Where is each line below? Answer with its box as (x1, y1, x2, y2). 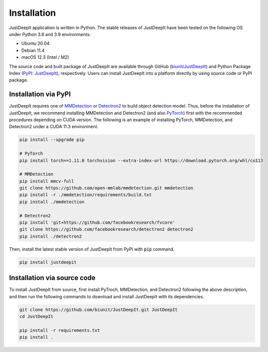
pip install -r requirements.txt (19, 327, 100, 333)
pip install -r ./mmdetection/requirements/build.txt (19, 192, 152, 198)
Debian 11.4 (21, 47, 45, 53)
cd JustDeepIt (19, 314, 54, 319)
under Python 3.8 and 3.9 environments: (9, 31, 91, 37)
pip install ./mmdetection (19, 199, 85, 205)
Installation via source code (9, 274, 96, 282)
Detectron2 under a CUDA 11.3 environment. (9, 124, 98, 130)
